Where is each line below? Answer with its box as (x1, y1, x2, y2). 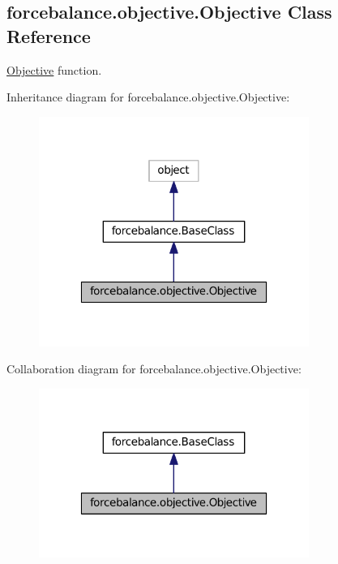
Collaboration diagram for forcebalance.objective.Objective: (6, 360, 302, 377)
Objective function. (6, 61, 102, 78)
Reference (6, 23, 91, 48)
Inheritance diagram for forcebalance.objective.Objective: (6, 88, 290, 105)
